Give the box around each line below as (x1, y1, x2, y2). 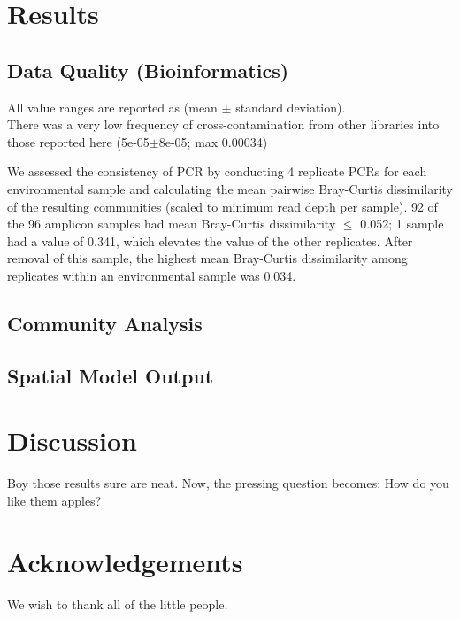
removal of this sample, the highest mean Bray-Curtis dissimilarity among (7, 249, 408, 267)
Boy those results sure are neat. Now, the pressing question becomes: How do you (7, 474, 449, 492)
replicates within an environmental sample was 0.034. (7, 266, 296, 284)
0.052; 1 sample (360, 214, 444, 233)
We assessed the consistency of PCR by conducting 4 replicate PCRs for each (7, 162, 427, 181)
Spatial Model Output (7, 361, 214, 389)
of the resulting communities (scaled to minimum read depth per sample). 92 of (7, 197, 438, 215)
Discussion (7, 422, 137, 459)
